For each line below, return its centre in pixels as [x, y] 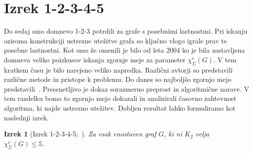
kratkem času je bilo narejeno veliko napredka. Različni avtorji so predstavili [118, 69]
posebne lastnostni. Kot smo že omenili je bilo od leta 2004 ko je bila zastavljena [125, 50]
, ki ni [173, 134]
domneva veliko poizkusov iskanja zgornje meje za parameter [95, 59]
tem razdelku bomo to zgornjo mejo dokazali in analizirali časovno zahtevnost [120, 98]
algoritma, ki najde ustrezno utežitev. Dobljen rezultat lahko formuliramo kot [120, 108]
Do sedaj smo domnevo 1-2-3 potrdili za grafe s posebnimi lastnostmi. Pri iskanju [126, 31]
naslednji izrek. [26, 117]
